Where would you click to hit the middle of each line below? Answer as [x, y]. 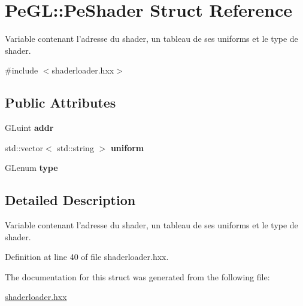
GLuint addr [29, 128]
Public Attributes [60, 102]
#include [22, 70]
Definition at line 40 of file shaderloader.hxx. [87, 257]
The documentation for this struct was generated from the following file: [137, 276]
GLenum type [31, 168]
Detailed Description [70, 200]
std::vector [24, 147]
